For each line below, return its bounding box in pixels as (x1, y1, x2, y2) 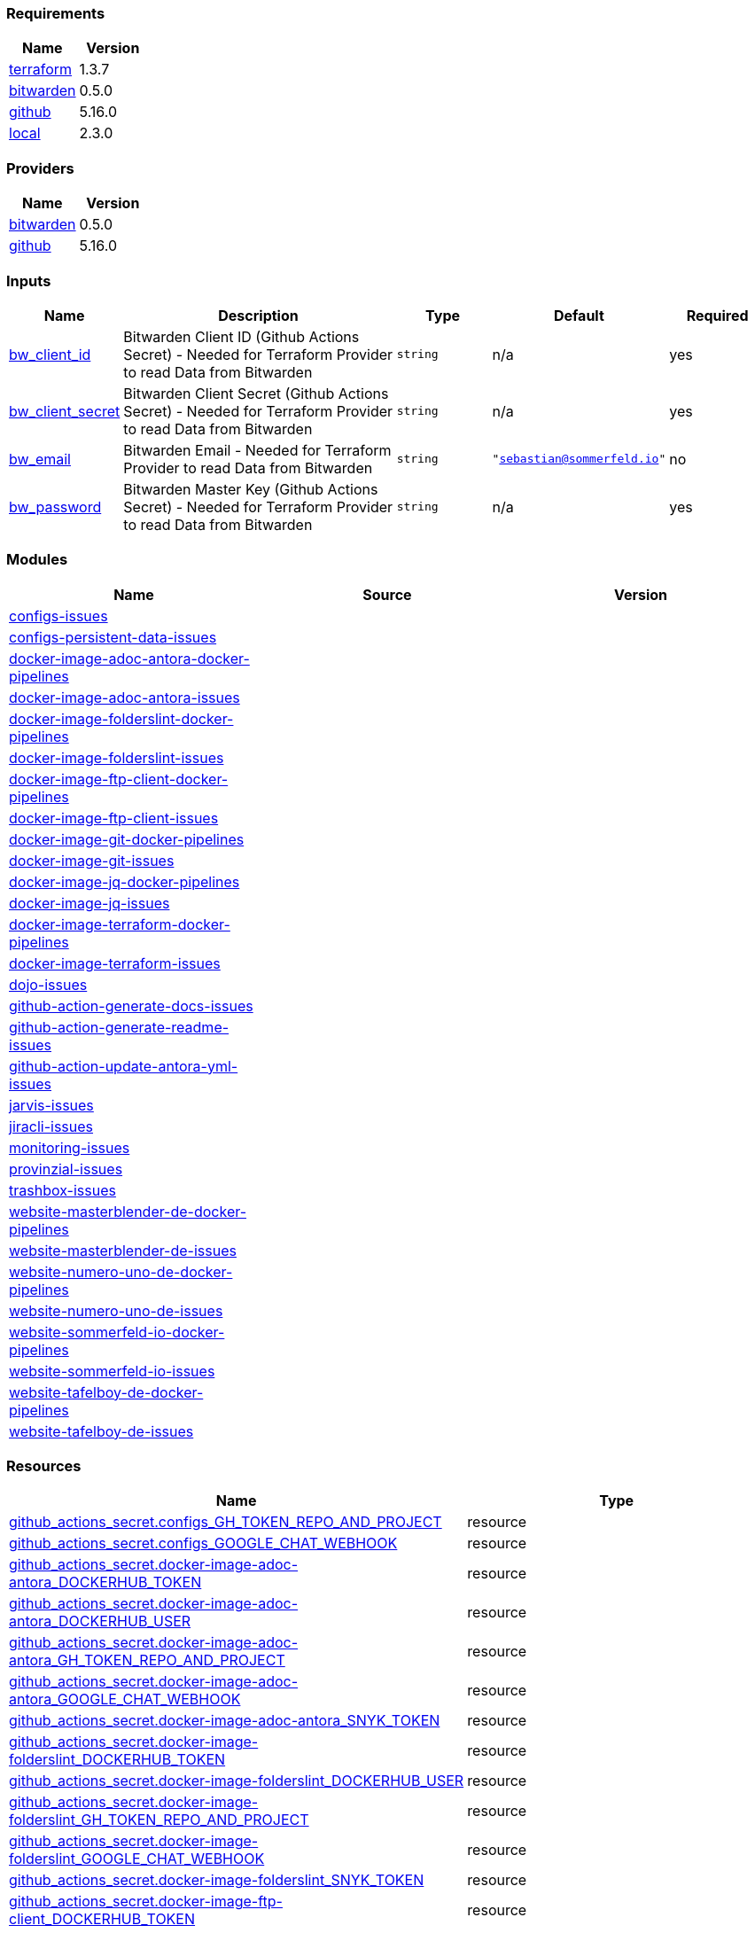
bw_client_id (9, 345, 91, 363)
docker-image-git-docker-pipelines (9, 830, 245, 848)
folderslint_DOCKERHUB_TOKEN (9, 1750, 226, 1769)
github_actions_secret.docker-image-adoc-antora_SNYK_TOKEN (9, 1711, 440, 1730)
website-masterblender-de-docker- (9, 1202, 246, 1220)
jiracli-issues (9, 1117, 94, 1135)
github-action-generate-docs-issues (9, 996, 253, 1015)
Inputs (6, 271, 51, 290)
